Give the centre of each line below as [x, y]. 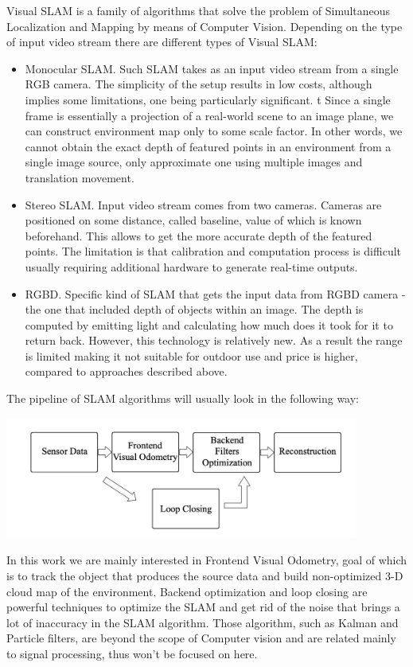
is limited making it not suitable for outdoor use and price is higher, [191, 355]
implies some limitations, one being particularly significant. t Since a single [208, 99]
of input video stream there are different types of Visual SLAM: [162, 42]
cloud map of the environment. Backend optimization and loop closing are [187, 591]
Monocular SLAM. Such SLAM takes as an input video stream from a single [212, 68]
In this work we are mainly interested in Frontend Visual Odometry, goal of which [207, 560]
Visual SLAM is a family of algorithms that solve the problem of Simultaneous [199, 10]
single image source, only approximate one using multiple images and [194, 162]
